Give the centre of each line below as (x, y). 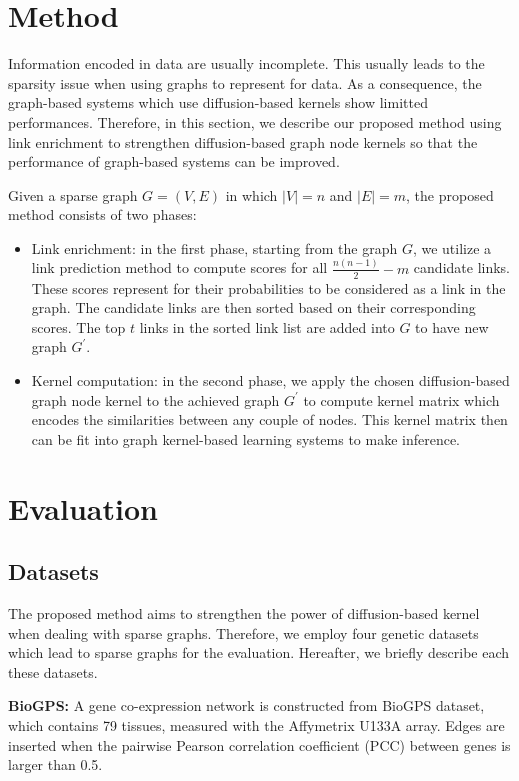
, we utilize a (452, 247)
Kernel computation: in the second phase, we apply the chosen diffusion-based (270, 379)
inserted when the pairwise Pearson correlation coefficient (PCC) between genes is (259, 744)
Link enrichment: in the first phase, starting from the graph (214, 247)
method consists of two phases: (102, 214)
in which (251, 194)
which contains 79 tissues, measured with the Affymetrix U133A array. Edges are (256, 724)
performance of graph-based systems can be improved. (174, 161)
